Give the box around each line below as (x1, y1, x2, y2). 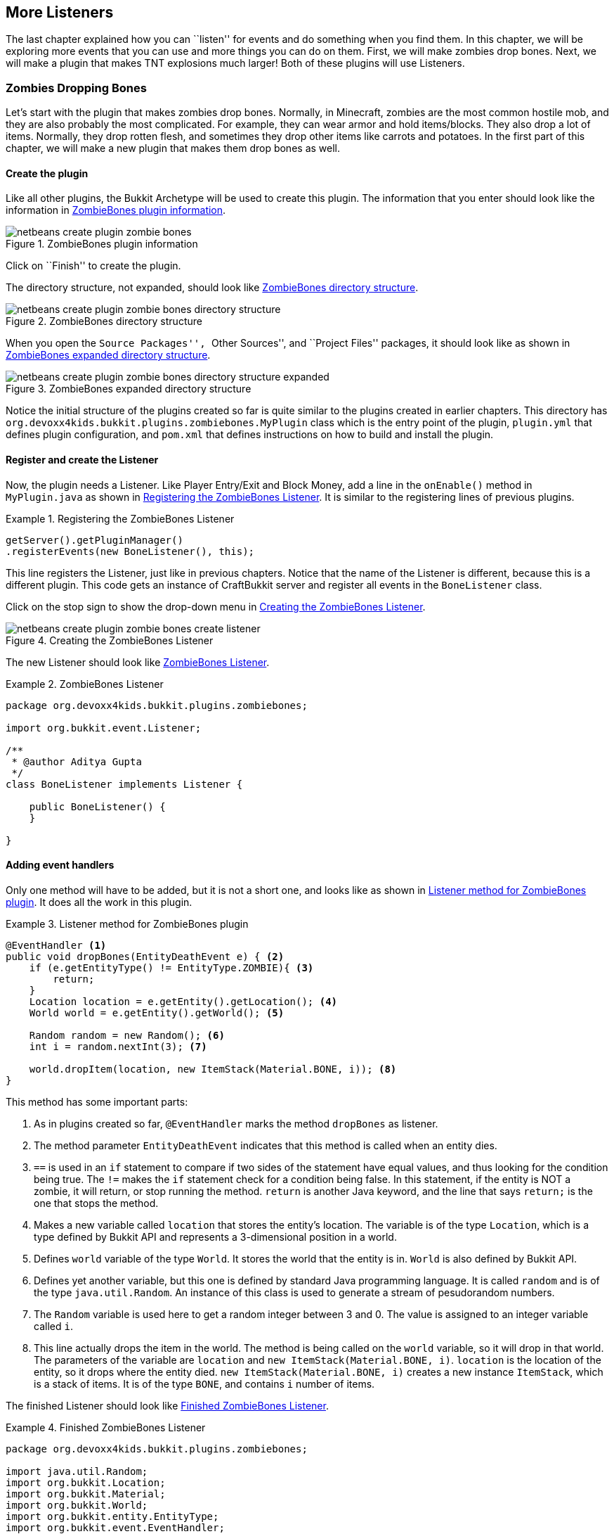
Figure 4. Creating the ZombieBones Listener (6, 634, 214, 646)
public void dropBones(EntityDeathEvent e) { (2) (6, 950, 285, 962)
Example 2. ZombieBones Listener (6, 677, 164, 690)
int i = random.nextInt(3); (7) (29, 1040, 207, 1052)
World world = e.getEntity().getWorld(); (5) (29, 1006, 285, 1018)
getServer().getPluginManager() (6, 534, 183, 546)
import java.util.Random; (6, 1465, 148, 1477)
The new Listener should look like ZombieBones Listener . (6, 656, 270, 668)
